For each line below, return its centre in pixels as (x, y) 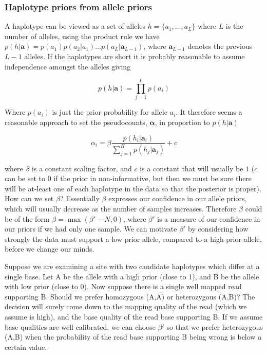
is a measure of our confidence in (208, 218)
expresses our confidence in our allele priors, (178, 198)
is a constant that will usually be (192, 168)
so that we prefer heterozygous (215, 326)
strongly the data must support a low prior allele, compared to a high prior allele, (133, 238)
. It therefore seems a (209, 112)
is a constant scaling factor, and (82, 168)
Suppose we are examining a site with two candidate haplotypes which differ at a (132, 266)
